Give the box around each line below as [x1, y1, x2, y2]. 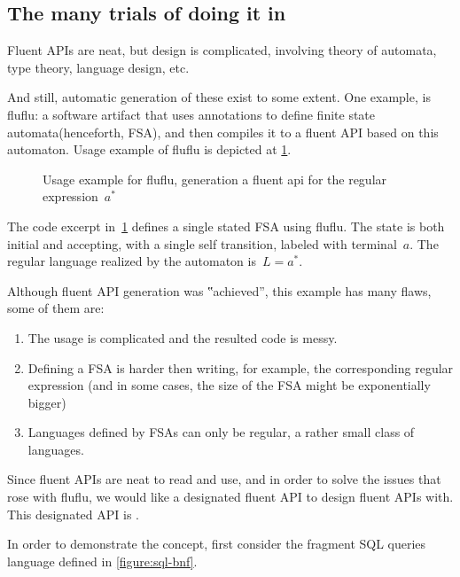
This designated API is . [7, 504, 139, 523]
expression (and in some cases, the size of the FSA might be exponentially [27, 376, 431, 394]
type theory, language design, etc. [7, 58, 190, 76]
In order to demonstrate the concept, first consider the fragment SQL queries [7, 534, 426, 553]
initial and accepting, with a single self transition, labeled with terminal [7, 234, 397, 253]
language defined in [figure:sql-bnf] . [7, 551, 198, 570]
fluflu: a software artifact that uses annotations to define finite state [7, 105, 376, 123]
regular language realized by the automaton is [7, 252, 256, 270]
